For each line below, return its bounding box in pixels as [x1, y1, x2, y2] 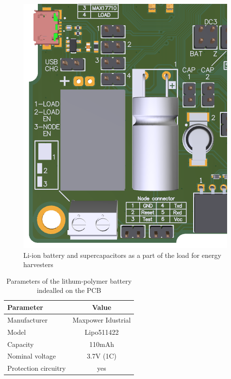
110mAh [89, 339, 114, 349]
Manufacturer [7, 314, 48, 325]
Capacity [7, 339, 34, 349]
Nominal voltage [7, 351, 56, 361]
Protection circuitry [7, 363, 66, 373]
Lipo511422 [84, 326, 119, 337]
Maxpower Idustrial [72, 314, 131, 325]
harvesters [23, 259, 53, 270]
